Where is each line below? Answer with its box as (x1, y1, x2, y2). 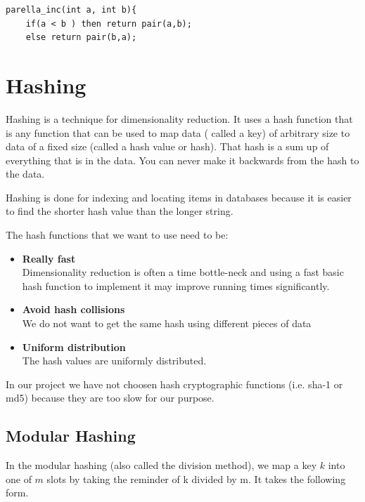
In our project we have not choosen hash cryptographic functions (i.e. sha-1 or (6, 376, 343, 391)
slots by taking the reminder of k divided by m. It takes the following (46, 471, 346, 486)
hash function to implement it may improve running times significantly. (22, 278, 330, 293)
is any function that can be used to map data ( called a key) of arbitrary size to (6, 125, 350, 140)
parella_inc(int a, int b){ (6, 5, 137, 15)
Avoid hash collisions (22, 302, 125, 317)
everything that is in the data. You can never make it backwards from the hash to (6, 152, 359, 167)
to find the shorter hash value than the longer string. (6, 204, 233, 218)
